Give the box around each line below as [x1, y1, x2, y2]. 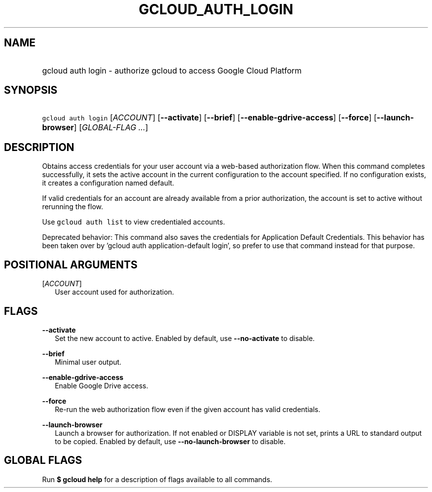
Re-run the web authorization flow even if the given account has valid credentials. [55, 405, 321, 414]
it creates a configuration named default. [42, 179, 175, 188]
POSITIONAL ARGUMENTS [4, 258, 138, 271]
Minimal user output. [55, 357, 122, 366]
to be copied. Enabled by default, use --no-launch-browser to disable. [55, 437, 286, 446]
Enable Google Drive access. [55, 381, 148, 390]
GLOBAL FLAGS [4, 454, 82, 467]
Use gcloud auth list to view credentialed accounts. [42, 218, 225, 227]
